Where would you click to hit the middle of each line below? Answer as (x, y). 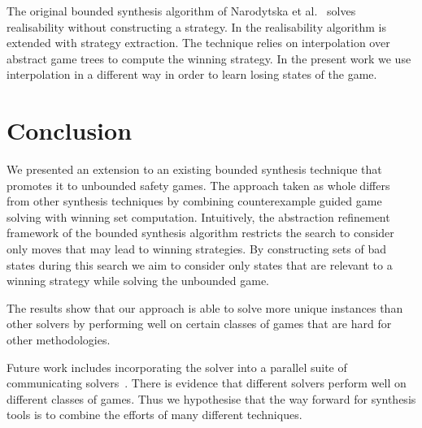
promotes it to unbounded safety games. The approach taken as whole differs (198, 185)
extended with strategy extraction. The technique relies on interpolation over (198, 43)
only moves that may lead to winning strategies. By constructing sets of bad (196, 249)
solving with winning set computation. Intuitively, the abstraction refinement (198, 216)
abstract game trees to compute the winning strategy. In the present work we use (209, 58)
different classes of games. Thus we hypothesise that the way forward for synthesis (211, 398)
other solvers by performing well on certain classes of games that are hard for (199, 324)
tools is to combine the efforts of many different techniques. (154, 415)
